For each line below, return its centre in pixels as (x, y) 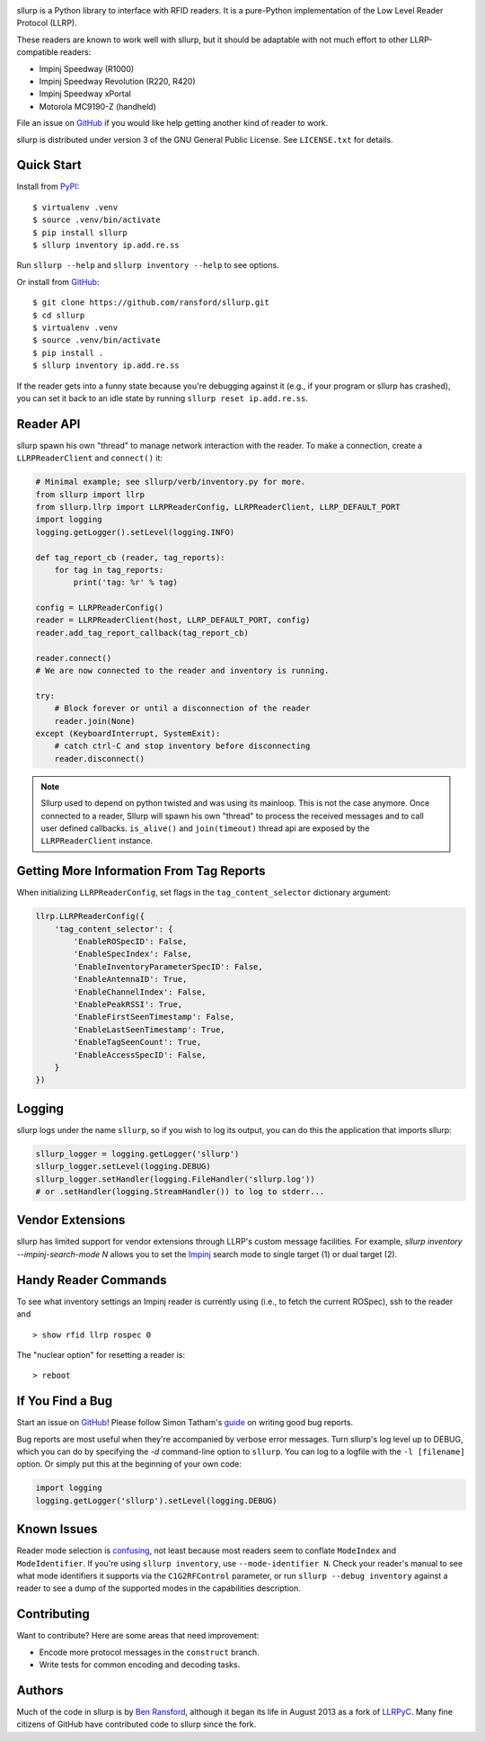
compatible (37, 52)
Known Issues (57, 1529)
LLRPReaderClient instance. (97, 841)
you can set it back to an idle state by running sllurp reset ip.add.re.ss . (163, 398)
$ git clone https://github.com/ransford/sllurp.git (151, 303)
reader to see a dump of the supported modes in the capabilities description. (159, 1588)
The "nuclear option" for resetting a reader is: (101, 1354)
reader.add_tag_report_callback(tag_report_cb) (142, 633)
